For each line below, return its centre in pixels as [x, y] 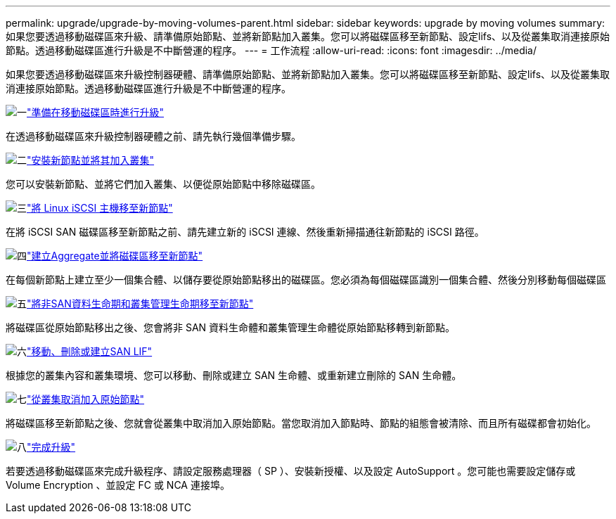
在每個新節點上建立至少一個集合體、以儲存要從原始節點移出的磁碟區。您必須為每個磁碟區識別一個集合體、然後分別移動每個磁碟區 [306, 280]
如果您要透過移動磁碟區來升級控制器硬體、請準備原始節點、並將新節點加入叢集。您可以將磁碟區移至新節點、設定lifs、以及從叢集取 [308, 74]
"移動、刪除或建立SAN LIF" [90, 351]
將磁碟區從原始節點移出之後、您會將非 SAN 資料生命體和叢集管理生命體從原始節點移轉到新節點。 [231, 327]
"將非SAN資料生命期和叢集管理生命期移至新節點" [140, 303]
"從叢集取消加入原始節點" [86, 399]
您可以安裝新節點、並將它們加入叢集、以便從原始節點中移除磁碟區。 [163, 184]
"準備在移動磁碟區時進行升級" [96, 112]
